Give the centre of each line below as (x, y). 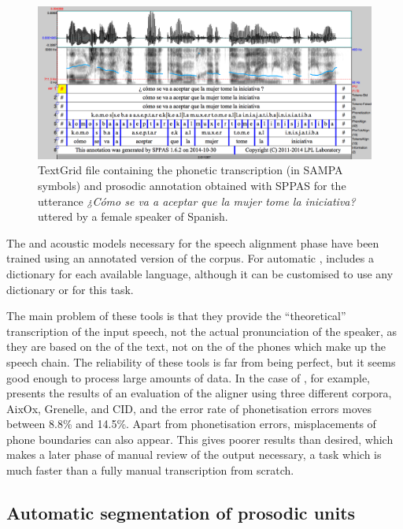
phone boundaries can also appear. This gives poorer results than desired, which (200, 439)
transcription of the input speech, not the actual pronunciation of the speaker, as (201, 331)
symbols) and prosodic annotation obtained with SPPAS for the (192, 185)
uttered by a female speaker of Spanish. (133, 216)
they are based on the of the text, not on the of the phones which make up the (196, 346)
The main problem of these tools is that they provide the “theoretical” (176, 316)
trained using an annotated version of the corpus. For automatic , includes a (190, 258)
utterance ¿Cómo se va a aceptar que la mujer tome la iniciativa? (197, 201)
